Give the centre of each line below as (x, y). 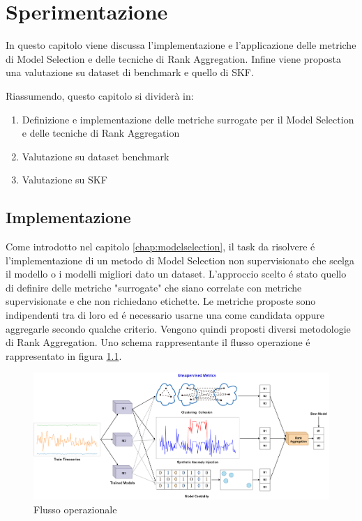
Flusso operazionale (75, 509)
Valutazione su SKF (65, 180)
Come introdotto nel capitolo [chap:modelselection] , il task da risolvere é (160, 247)
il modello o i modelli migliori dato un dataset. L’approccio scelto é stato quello (176, 274)
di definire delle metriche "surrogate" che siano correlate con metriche (154, 287)
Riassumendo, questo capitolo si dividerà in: (100, 95)
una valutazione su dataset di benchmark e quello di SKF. (130, 72)
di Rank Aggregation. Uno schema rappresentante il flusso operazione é (158, 342)
